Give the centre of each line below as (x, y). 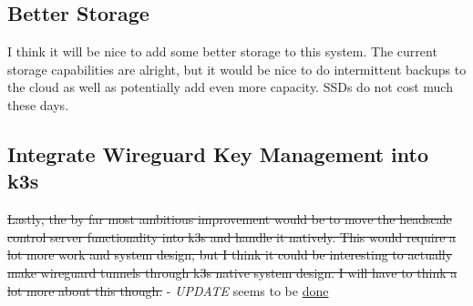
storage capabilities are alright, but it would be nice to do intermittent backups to (237, 69)
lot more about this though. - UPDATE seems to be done (168, 290)
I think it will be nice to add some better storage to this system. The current (222, 51)
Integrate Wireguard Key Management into (218, 153)
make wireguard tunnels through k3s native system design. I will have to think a (232, 272)
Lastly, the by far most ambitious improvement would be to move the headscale (230, 219)
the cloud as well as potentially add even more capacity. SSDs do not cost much (230, 87)
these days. (38, 104)
